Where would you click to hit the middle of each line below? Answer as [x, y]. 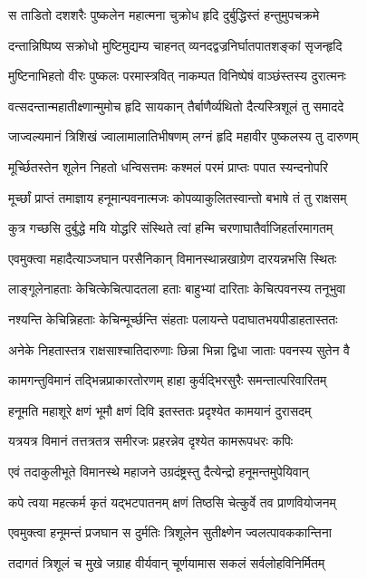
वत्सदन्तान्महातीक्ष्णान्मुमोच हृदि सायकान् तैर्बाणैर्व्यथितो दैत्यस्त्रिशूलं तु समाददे [176, 106]
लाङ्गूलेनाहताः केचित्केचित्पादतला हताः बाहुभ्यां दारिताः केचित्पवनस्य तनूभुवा [177, 289]
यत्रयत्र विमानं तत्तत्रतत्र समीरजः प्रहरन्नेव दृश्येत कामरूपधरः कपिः [151, 441]
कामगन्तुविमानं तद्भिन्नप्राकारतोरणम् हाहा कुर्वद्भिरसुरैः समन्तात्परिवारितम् [168, 380]
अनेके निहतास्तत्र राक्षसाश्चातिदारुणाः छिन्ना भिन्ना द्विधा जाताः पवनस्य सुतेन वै [179, 349]
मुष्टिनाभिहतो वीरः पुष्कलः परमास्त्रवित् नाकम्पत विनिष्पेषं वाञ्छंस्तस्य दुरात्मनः [177, 76]
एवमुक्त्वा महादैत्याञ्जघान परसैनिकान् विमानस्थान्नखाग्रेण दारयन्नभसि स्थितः [173, 258]
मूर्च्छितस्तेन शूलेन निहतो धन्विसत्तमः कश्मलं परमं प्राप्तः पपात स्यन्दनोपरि [168, 166]
